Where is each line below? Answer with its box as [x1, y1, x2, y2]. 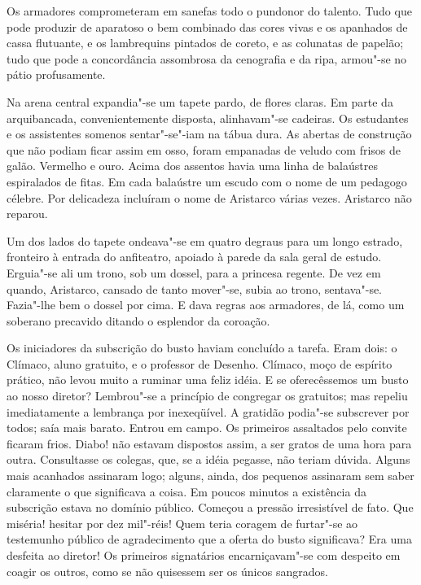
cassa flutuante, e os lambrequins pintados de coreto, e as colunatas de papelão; [7, 34, 404, 51]
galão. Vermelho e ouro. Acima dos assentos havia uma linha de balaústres [7, 157, 378, 174]
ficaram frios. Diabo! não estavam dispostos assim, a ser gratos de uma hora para [7, 434, 412, 452]
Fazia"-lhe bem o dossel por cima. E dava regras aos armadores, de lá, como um [7, 296, 405, 313]
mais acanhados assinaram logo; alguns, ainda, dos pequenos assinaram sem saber [7, 467, 414, 484]
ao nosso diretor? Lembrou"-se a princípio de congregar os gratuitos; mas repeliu [7, 387, 408, 404]
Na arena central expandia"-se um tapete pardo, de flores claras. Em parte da [7, 93, 393, 110]
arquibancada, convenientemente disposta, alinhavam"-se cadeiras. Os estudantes [7, 109, 409, 126]
